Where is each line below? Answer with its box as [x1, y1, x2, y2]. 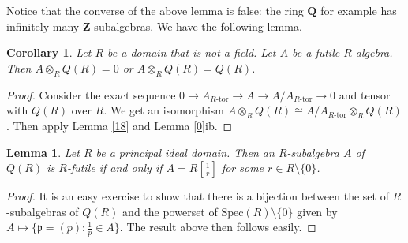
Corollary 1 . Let [6, 44, 92, 61]
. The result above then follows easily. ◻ [119, 219, 316, 235]
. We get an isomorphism [103, 102, 225, 118]
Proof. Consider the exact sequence [6, 86, 176, 103]
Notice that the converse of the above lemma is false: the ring [6, 2, 304, 18]
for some [221, 159, 264, 176]
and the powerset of [122, 203, 218, 219]
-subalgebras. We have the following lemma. [90, 17, 302, 34]
